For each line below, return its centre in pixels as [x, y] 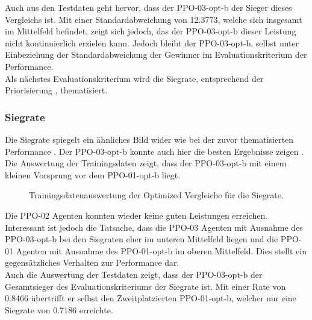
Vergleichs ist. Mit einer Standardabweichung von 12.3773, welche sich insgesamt [154, 19]
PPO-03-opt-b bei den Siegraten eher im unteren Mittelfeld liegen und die [142, 239]
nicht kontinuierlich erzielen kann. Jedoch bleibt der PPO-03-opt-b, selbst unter [152, 42]
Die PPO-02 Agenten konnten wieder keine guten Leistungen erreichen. [136, 215]
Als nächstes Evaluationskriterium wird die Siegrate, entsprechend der [134, 78]
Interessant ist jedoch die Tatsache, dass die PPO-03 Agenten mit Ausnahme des [154, 227]
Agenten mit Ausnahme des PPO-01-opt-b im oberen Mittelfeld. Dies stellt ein [161, 250]
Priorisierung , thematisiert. [56, 90]
